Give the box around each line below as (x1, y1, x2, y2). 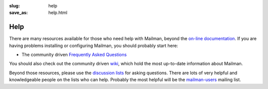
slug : (9, 3, 20, 8)
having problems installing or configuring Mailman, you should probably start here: (9, 43, 178, 48)
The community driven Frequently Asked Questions (21, 52, 127, 58)
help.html (48, 10, 67, 16)
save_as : (9, 10, 28, 16)
